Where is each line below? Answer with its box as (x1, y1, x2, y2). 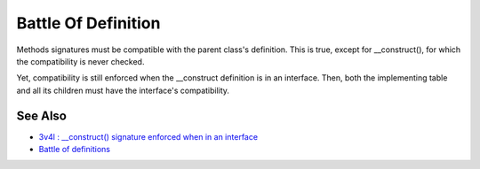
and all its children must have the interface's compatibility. (16, 85, 230, 96)
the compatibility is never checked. (16, 56, 145, 66)
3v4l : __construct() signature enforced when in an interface (38, 131, 258, 142)
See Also (16, 108, 67, 123)
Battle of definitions (38, 144, 111, 155)
